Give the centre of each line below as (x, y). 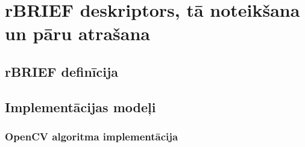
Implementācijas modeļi (80, 106)
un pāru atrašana (77, 33)
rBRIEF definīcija (62, 71)
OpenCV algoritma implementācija (92, 136)
